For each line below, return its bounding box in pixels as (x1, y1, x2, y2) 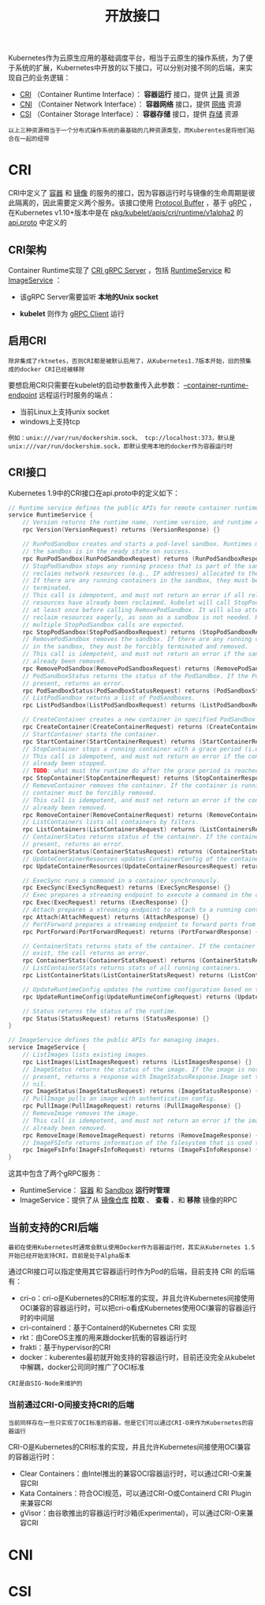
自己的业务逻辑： (14, 73, 71, 83)
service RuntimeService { (8, 511, 93, 519)
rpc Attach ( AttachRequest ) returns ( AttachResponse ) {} (22, 913, 211, 921)
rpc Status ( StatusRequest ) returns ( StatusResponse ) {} (22, 1014, 211, 1022)
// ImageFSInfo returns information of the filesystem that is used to (22, 1139, 263, 1147)
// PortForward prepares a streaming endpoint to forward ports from (22, 920, 256, 928)
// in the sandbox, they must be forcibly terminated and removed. (22, 643, 248, 651)
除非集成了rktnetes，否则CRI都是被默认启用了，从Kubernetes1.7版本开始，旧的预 (8, 356, 246, 365)
